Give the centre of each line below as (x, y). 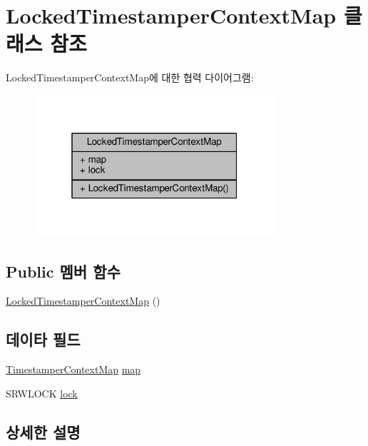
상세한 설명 (43, 431)
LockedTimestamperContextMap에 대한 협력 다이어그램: (130, 77)
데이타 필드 (43, 339)
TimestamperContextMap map (73, 369)
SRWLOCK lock (42, 393)
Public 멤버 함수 (63, 271)
